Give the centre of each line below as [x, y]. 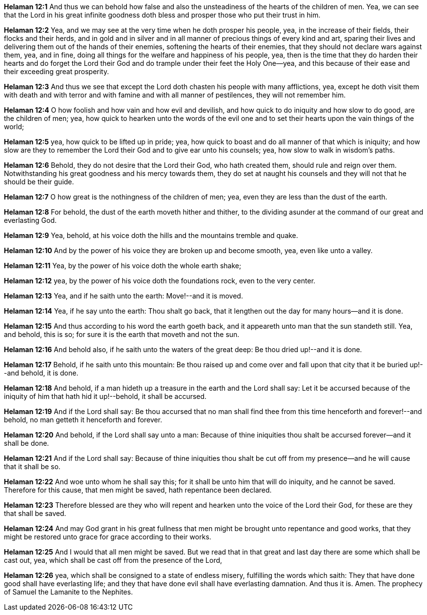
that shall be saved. [35, 513]
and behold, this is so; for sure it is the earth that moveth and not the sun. [122, 334]
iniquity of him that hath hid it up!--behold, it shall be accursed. [105, 396]
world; [14, 127]
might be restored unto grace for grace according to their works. [108, 537]
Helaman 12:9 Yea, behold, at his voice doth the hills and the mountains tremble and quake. [151, 235]
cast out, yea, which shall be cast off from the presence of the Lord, [113, 560]
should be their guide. [39, 182]
